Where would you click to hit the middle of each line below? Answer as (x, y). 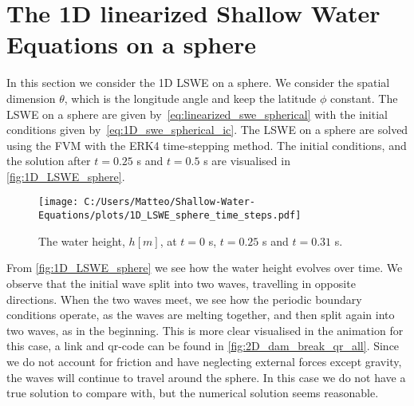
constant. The (364, 98)
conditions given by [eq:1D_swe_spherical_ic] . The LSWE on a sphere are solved (207, 130)
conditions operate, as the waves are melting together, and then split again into (201, 315)
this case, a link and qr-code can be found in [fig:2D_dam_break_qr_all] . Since (203, 346)
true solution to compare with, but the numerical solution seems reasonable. (193, 393)
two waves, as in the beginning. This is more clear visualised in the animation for (205, 330)
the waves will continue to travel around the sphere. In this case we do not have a (206, 377)
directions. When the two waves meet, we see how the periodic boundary (184, 299)
